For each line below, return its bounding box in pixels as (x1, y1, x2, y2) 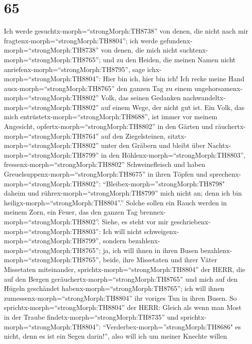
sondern (103, 235, 126, 246)
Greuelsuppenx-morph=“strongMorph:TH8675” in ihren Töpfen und (4, 169, 208, 179)
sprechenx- (209, 169, 241, 179)
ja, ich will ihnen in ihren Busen (103, 245, 198, 255)
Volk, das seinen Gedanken (101, 92, 181, 103)
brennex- (139, 207, 166, 217)
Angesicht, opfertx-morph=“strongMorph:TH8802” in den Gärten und (4, 121, 213, 131)
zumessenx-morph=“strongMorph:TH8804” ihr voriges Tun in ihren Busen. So (4, 292, 237, 303)
